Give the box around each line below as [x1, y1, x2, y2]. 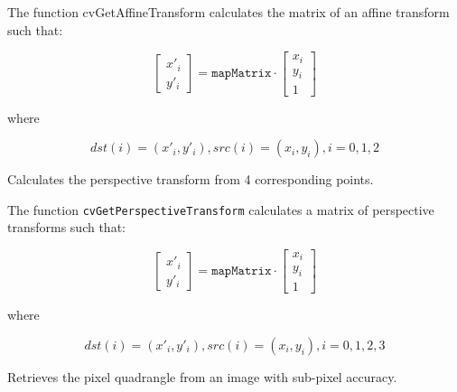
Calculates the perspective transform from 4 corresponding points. [7, 170, 374, 189]
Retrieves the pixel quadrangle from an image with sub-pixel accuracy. [7, 367, 397, 386]
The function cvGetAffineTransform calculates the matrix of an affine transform [7, 3, 450, 21]
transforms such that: [7, 218, 126, 237]
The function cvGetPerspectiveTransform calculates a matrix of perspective [7, 200, 434, 219]
